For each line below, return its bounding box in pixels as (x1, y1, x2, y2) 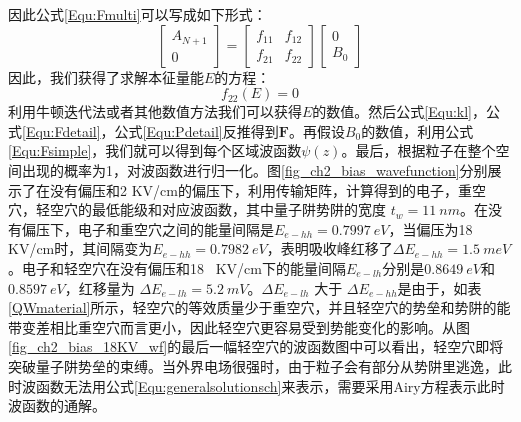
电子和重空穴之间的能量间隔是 (77, 218, 274, 239)
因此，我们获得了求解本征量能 (8, 66, 204, 87)
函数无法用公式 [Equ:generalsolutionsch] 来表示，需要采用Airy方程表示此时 (35, 375, 505, 396)
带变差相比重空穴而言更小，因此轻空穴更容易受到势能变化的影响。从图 (8, 316, 470, 337)
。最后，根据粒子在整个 (341, 140, 496, 161)
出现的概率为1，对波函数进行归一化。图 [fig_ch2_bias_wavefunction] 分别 (21, 159, 488, 180)
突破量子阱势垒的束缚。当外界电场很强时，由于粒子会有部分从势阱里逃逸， (8, 355, 498, 376)
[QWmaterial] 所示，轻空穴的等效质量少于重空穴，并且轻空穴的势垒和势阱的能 (8, 297, 511, 318)
